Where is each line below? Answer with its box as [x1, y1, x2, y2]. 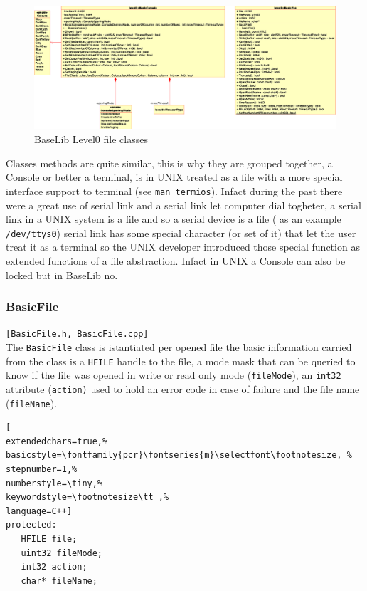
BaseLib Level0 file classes [34, 132, 148, 147]
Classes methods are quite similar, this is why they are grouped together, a [6, 155, 333, 170]
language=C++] [6, 506, 73, 516]
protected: [6, 520, 57, 530]
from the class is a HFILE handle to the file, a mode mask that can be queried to [6, 353, 356, 368]
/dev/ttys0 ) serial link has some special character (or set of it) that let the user [6, 225, 356, 240]
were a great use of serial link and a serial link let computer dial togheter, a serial [6, 197, 361, 212]
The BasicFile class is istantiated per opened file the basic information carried [6, 340, 352, 355]
